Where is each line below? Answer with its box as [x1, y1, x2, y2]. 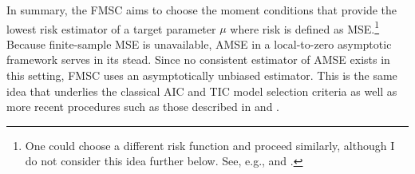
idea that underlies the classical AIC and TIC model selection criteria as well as [6, 82, 397, 99]
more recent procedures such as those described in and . [6, 98, 280, 115]
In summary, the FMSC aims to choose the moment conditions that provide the [6, 2, 397, 18]
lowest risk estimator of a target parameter [6, 20, 216, 37]
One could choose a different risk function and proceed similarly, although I [25, 136, 395, 153]
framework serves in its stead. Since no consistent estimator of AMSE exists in [6, 51, 390, 68]
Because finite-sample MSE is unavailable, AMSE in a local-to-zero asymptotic [6, 35, 392, 52]
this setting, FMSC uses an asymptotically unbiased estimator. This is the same [6, 67, 397, 84]
